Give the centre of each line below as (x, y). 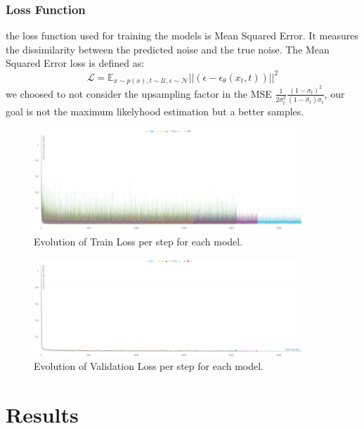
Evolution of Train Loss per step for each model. (138, 242)
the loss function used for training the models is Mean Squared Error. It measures (182, 36)
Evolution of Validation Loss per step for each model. (149, 366)
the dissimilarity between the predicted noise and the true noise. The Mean (168, 49)
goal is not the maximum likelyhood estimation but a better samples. (155, 111)
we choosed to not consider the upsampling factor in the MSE (139, 93)
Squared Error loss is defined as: (75, 63)
